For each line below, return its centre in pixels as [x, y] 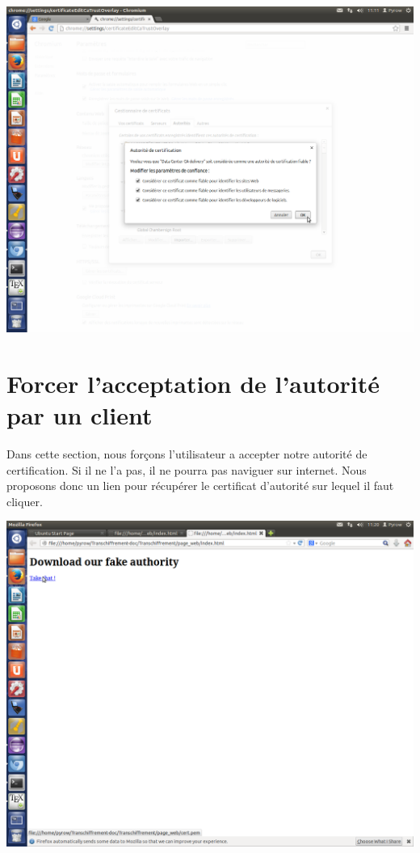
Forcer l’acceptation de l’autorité [193, 383]
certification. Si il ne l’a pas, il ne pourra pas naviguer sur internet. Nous [187, 469]
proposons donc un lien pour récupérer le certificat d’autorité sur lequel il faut [200, 486]
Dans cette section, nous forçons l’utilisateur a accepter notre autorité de [187, 454]
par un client [80, 415]
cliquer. [25, 501]
